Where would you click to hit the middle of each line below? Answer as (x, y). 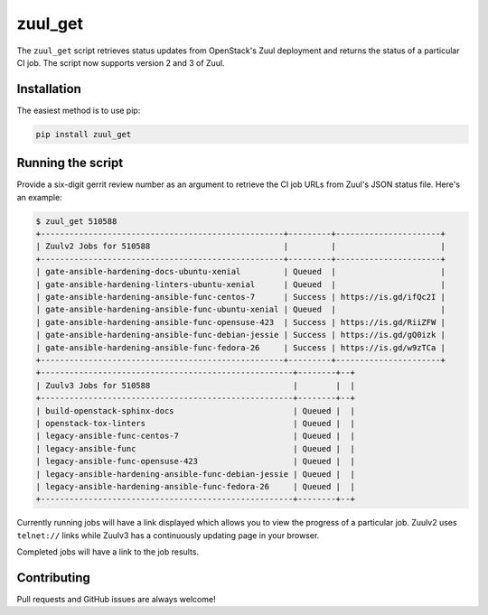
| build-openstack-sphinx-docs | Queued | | (196, 410)
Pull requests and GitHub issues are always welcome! (116, 599)
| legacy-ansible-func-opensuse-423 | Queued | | (196, 461)
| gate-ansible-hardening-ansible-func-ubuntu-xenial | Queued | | (241, 310)
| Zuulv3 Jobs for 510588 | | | (196, 385)
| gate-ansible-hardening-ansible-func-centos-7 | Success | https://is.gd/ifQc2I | (241, 297)
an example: (39, 197)
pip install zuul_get (84, 134)
